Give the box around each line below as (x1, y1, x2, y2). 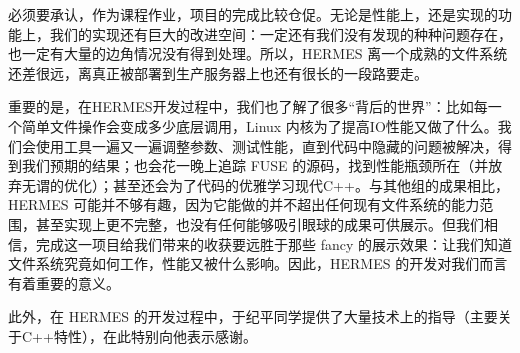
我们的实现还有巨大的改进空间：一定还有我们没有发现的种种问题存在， (49, 23, 512, 44)
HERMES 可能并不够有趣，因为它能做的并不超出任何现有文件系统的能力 (8, 194, 480, 215)
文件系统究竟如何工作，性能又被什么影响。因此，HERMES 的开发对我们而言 (8, 253, 508, 274)
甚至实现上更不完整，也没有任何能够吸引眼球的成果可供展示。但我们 (35, 213, 484, 234)
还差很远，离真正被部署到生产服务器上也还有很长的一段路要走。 (8, 62, 428, 83)
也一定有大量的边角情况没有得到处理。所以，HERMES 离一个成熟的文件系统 (8, 43, 508, 64)
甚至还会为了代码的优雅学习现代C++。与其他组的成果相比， (112, 174, 509, 195)
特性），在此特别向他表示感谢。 (53, 325, 257, 346)
